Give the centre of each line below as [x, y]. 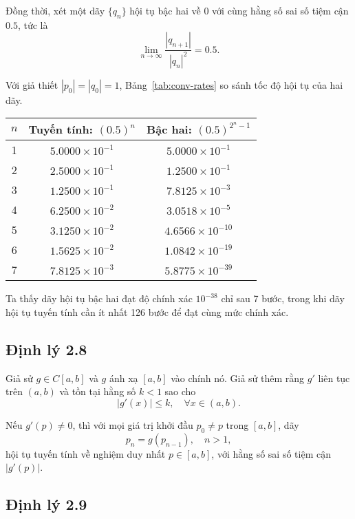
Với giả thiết [32, 84]
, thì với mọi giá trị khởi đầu [133, 424]
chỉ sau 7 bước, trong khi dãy [283, 298]
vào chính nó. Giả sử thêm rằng [238, 378]
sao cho [180, 391]
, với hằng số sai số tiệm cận [271, 453]
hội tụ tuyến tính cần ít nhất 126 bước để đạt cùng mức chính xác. [147, 311]
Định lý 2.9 [46, 504]
